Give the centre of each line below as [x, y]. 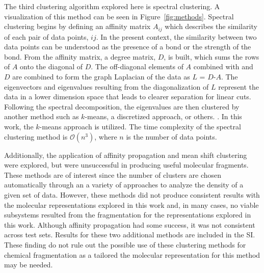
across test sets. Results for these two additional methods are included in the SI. [130, 235]
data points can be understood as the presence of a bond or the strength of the [128, 47]
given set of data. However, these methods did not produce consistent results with [132, 194]
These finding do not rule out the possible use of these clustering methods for [125, 244]
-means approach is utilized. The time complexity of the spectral [140, 126]
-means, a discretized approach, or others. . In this [163, 116]
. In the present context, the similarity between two [176, 36]
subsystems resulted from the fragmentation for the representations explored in [128, 215]
